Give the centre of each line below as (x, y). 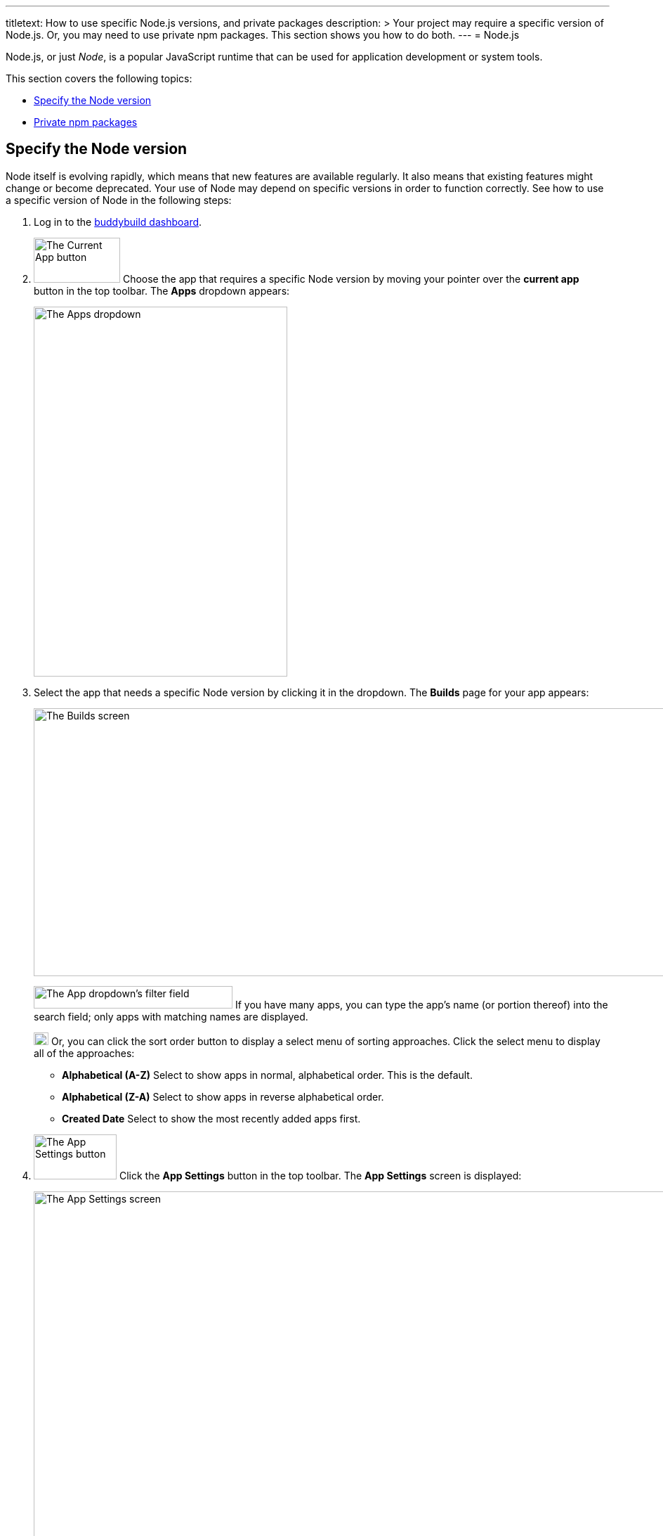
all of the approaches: (84, 1053)
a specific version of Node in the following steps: (119, 200)
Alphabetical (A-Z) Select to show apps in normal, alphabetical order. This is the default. (267, 1075)
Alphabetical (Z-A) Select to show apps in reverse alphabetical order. (223, 1096)
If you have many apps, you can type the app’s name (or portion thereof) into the (421, 1004)
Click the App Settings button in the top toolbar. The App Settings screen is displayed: (320, 1175)
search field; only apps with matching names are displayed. (171, 1016)
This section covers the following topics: (99, 78)
